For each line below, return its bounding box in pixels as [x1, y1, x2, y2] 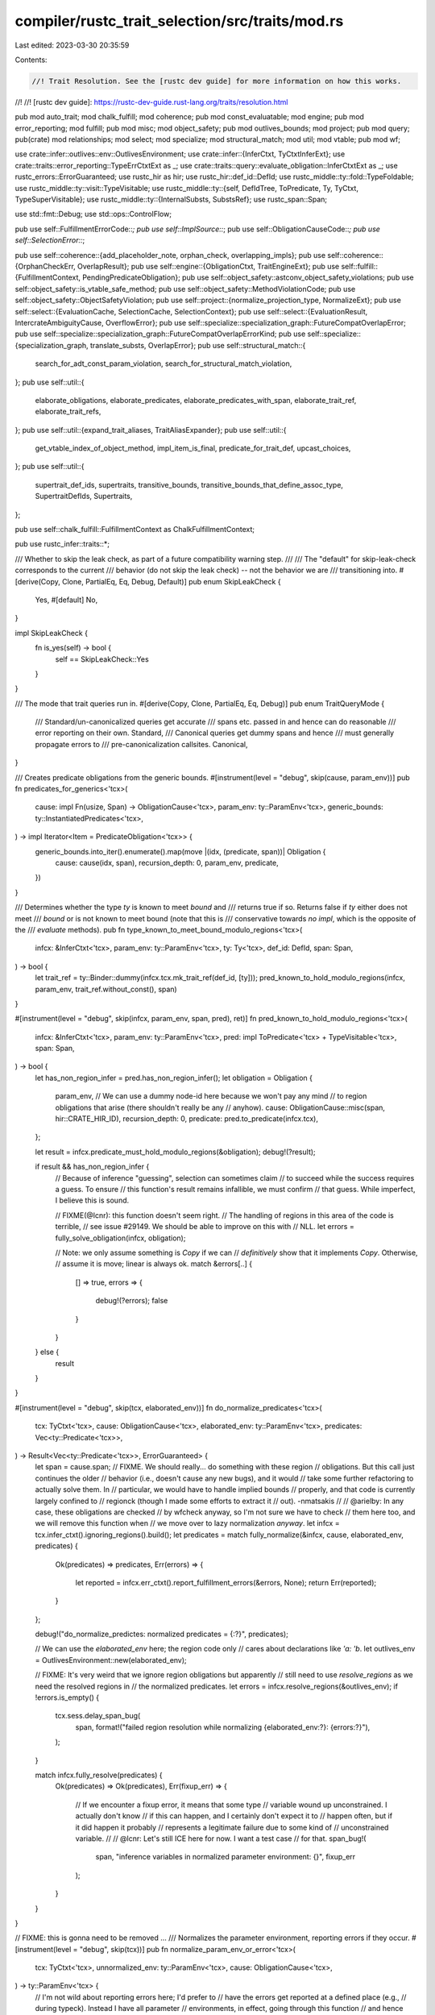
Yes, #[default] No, [35, 595, 98, 604]
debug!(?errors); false [95, 1296, 168, 1306]
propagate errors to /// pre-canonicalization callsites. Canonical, [35, 739, 248, 749]
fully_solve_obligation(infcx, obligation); [55, 1233, 186, 1243]
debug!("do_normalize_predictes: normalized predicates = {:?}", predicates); [35, 1629, 289, 1639]
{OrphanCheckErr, [14, 261, 76, 271]
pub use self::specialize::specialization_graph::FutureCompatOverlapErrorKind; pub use [14, 329, 306, 339]
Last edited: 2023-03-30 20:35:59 [14, 40, 130, 50]
